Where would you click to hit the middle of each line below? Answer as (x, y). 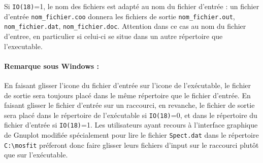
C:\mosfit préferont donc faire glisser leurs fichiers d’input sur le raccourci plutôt (131, 145)
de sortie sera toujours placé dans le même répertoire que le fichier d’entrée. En (127, 95)
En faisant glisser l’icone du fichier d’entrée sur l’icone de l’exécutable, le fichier (128, 85)
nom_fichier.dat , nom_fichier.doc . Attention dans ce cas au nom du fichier (125, 26)
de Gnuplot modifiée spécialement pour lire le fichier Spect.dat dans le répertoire (131, 135)
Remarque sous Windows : (52, 66)
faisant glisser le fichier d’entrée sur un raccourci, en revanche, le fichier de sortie (129, 105)
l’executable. (23, 46)
